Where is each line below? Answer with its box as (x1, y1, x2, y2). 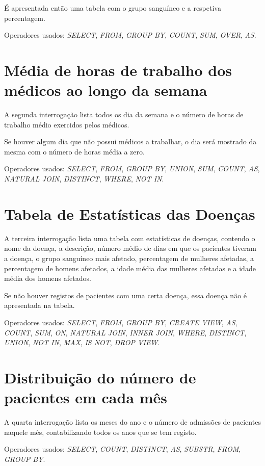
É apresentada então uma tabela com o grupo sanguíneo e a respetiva (4, 3, 221, 13)
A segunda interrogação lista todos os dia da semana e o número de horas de (4, 109, 244, 120)
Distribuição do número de (4, 367, 196, 387)
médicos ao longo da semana (4, 80, 207, 100)
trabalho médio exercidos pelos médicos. (4, 119, 129, 130)
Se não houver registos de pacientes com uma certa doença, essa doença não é (4, 290, 247, 300)
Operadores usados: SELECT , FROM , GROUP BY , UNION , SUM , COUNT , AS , (4, 163, 260, 174)
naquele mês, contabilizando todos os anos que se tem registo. (4, 426, 197, 437)
